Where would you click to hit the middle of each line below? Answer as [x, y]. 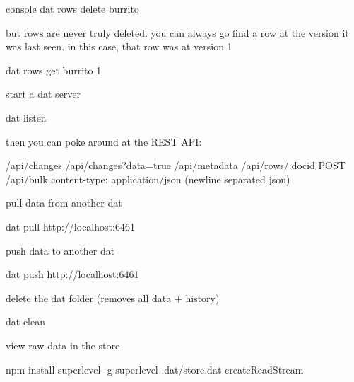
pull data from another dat [64, 203]
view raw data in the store [63, 345]
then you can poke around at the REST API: [104, 141]
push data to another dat [60, 250]
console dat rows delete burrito [72, 8]
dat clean [25, 322]
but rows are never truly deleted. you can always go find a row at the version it [177, 32]
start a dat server [43, 94]
